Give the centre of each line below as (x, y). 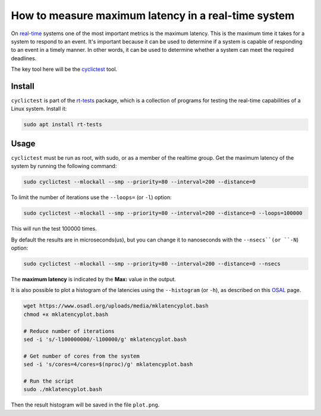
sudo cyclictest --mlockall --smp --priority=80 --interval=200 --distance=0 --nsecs (152, 263)
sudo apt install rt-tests (63, 125)
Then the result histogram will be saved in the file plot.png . (85, 405)
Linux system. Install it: (39, 109)
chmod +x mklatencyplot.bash (66, 314)
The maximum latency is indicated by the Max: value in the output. (94, 279)
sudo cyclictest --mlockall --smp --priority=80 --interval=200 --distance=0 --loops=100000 (163, 213)
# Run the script (49, 381)
